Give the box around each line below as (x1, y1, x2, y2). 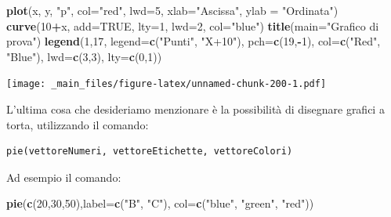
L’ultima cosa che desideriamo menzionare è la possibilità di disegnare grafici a (6, 101, 385, 118)
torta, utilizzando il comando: (6, 116, 149, 132)
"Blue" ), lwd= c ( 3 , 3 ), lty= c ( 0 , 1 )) (6, 48, 162, 64)
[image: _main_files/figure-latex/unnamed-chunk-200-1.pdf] (6, 78, 327, 90)
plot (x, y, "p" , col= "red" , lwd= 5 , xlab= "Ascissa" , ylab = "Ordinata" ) (6, 2, 339, 18)
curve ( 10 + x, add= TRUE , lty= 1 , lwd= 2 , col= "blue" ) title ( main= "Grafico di (6, 17, 379, 34)
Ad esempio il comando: (6, 168, 121, 185)
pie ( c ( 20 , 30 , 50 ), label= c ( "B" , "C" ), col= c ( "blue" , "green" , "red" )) (6, 195, 314, 212)
